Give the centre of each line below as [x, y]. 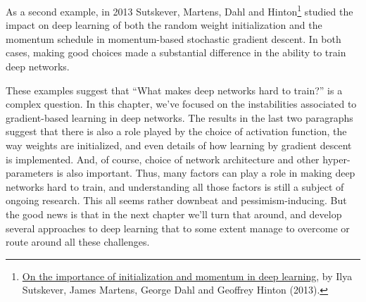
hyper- [336, 159]
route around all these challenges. [78, 242]
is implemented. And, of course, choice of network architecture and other [163, 159]
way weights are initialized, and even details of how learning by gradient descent [179, 145]
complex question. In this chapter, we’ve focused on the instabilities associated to [181, 104]
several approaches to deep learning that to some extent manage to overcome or [178, 228]
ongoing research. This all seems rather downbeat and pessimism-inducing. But [176, 200]
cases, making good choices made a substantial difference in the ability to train [176, 52]
